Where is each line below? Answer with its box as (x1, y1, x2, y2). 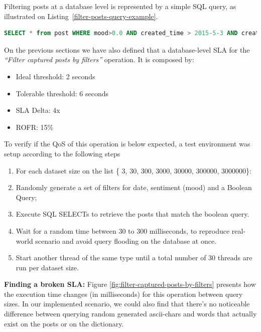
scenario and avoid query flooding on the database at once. (35, 235, 217, 246)
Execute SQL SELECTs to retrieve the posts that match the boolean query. (16, 209, 249, 219)
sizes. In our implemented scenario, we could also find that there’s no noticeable (4, 298, 250, 309)
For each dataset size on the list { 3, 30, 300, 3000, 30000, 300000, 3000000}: (16, 165, 251, 176)
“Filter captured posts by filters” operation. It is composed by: (4, 54, 194, 65)
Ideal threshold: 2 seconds (16, 71, 95, 81)
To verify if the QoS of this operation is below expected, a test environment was (4, 138, 250, 149)
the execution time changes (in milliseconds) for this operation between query (4, 288, 243, 299)
